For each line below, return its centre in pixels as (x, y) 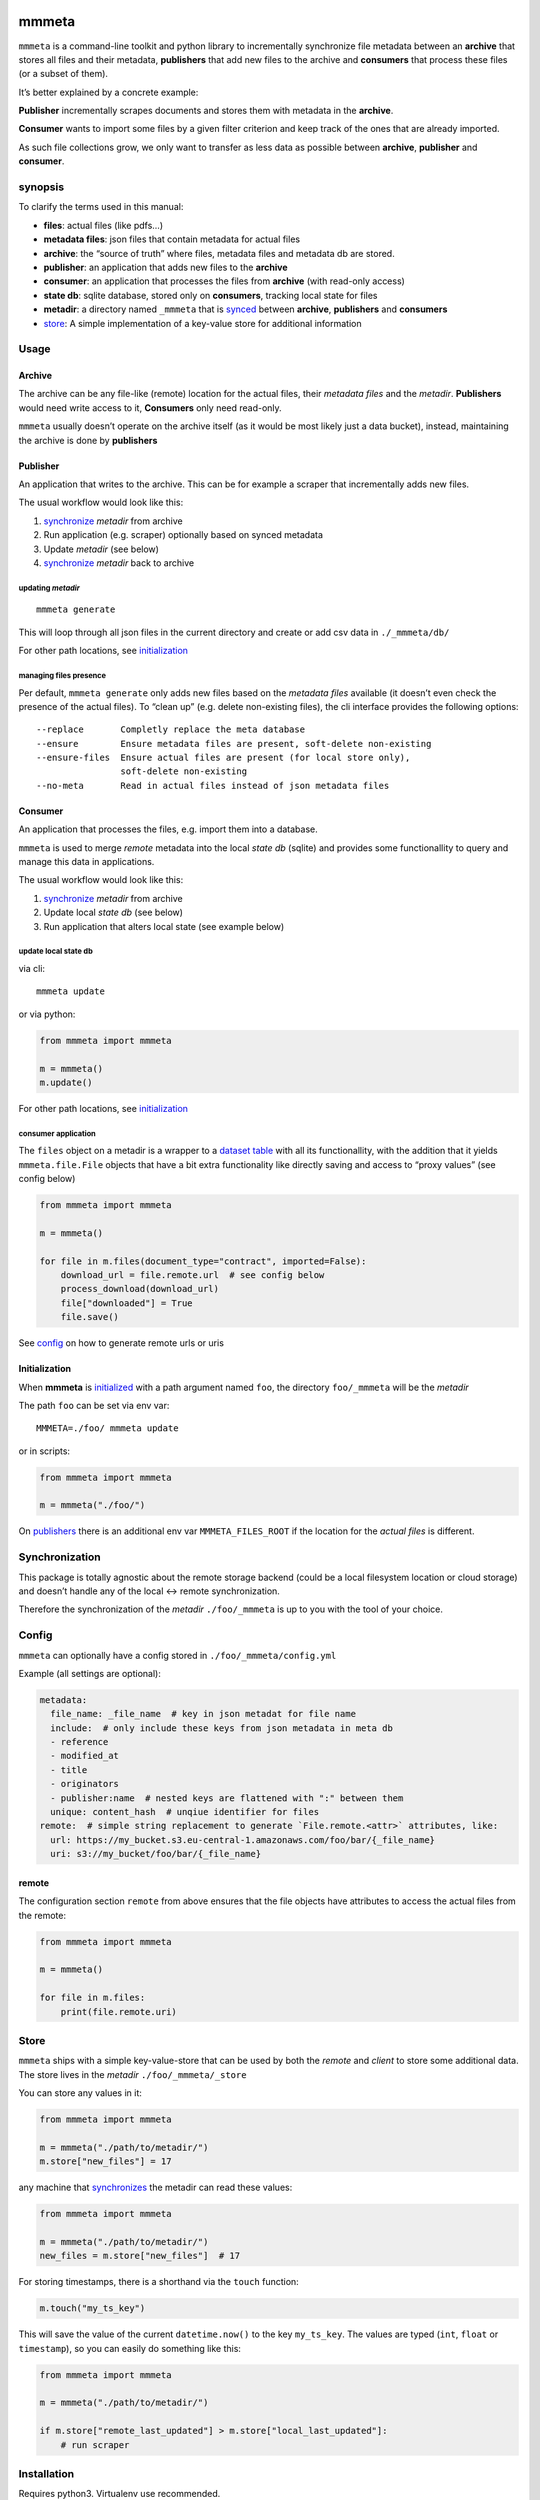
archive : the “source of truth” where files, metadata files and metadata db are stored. (219, 253)
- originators (85, 1784)
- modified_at (85, 1756)
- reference (79, 1742)
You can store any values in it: (80, 2093)
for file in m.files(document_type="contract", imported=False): (203, 1261)
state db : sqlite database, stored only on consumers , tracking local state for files (210, 295)
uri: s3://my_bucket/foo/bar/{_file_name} (156, 1854)
